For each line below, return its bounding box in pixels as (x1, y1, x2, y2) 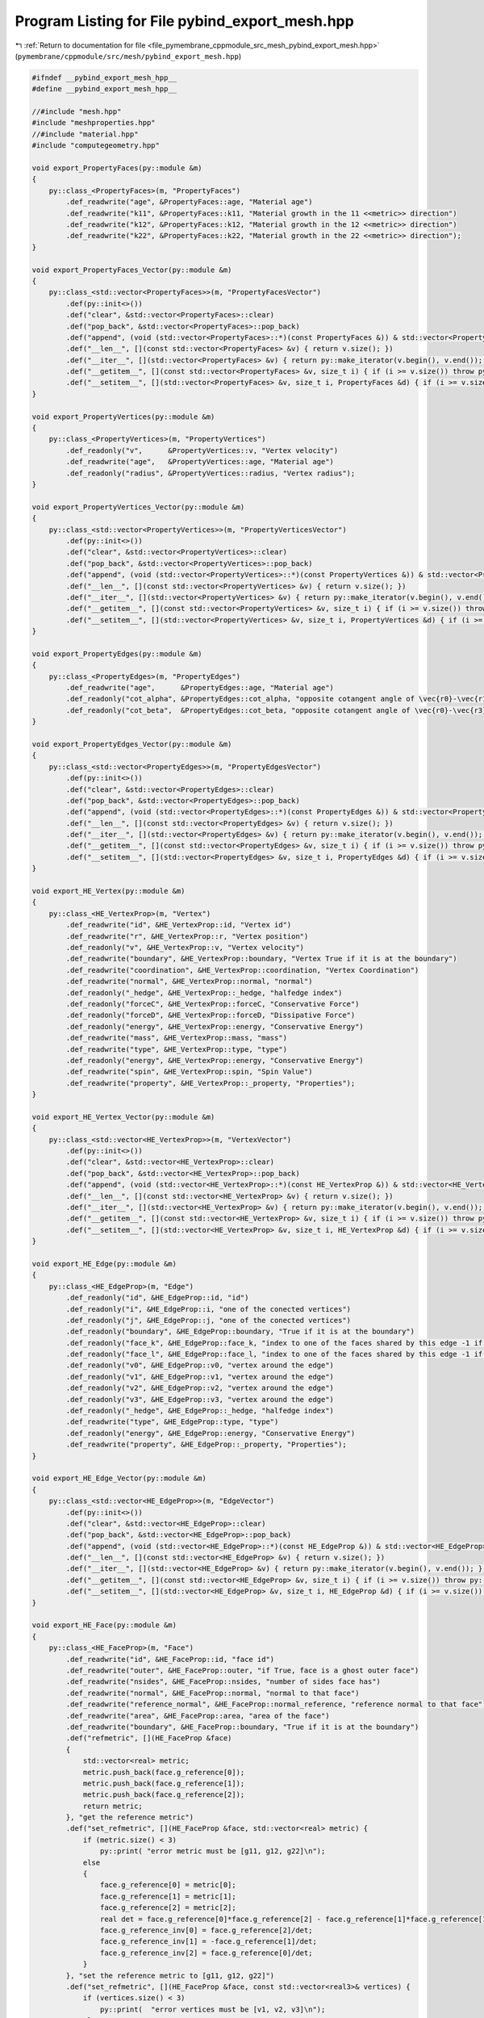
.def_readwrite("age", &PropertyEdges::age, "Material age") (65, 683, 335, 693)
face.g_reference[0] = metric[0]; (99, 1881, 237, 1890)
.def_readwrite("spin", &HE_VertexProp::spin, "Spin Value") (65, 1067, 313, 1077)
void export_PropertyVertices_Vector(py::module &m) (31, 502, 245, 512)
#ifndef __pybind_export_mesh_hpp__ (31, 73, 177, 82)
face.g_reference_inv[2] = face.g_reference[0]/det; (99, 1948, 313, 1957)
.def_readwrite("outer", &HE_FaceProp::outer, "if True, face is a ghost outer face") (65, 1666, 419, 1675)
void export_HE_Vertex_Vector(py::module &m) (31, 1112, 215, 1121)
